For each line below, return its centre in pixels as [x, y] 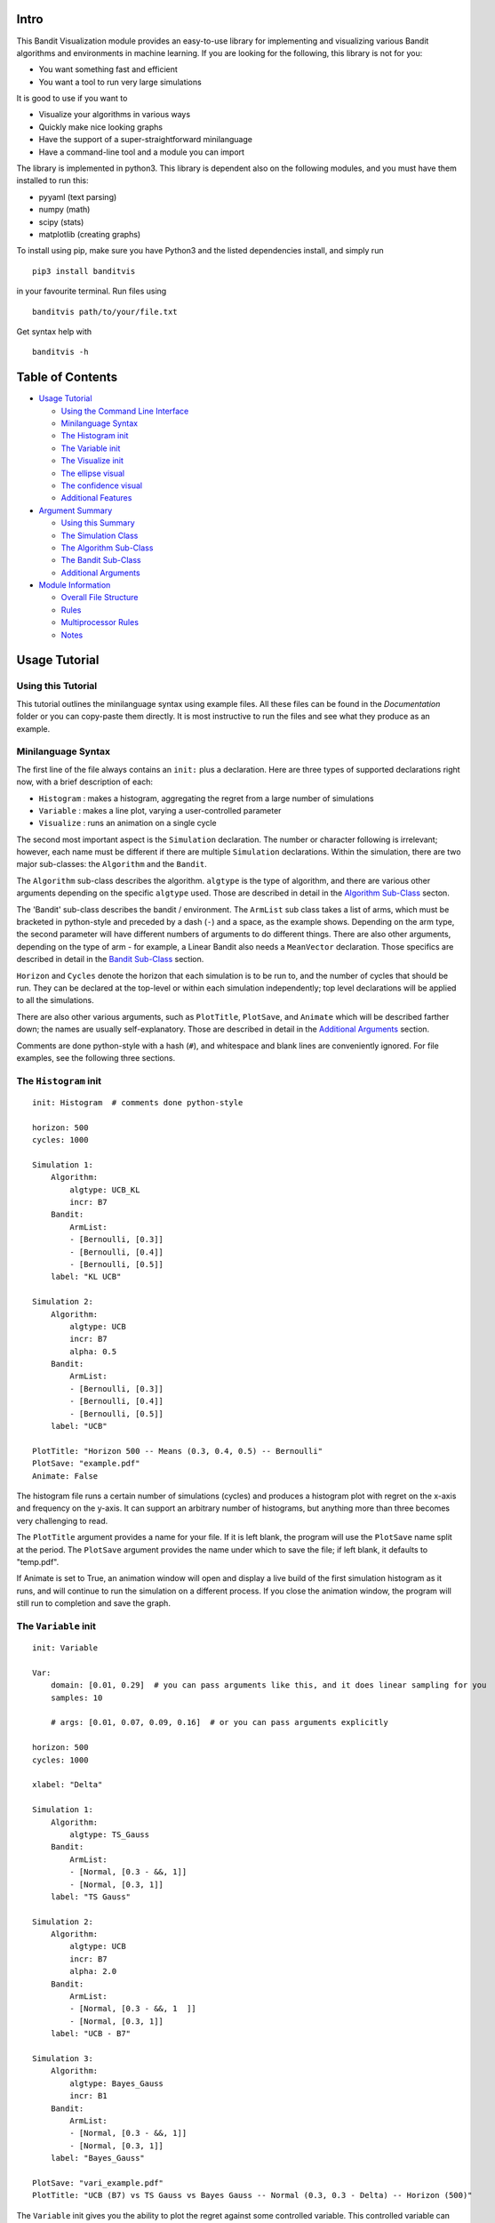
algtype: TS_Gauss [110, 1834]
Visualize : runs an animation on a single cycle [128, 823]
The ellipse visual [92, 473]
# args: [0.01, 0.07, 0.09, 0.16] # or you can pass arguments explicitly [219, 1722]
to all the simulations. [55, 1000]
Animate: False [65, 1476]
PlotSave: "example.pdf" [86, 1464]
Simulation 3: [63, 2058]
